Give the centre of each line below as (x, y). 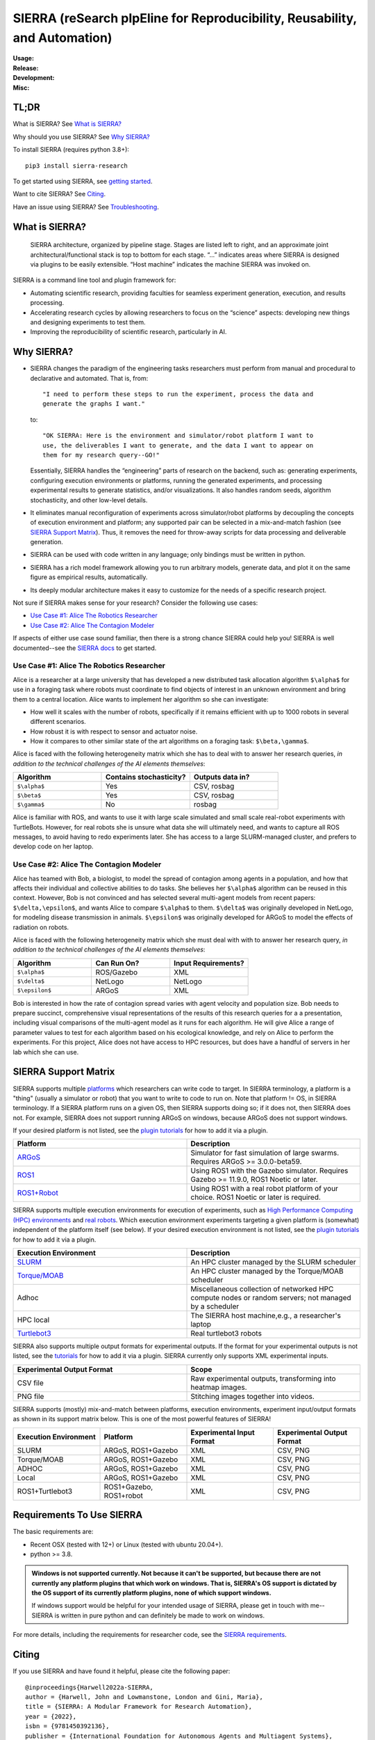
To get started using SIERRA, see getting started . (83, 181)
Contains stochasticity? (145, 777)
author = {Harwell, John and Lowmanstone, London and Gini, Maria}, (144, 1697)
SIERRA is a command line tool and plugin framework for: (94, 280)
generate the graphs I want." (94, 404)
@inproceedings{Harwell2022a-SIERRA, (90, 1687)
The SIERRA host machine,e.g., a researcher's (266, 1315)
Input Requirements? (209, 963)
